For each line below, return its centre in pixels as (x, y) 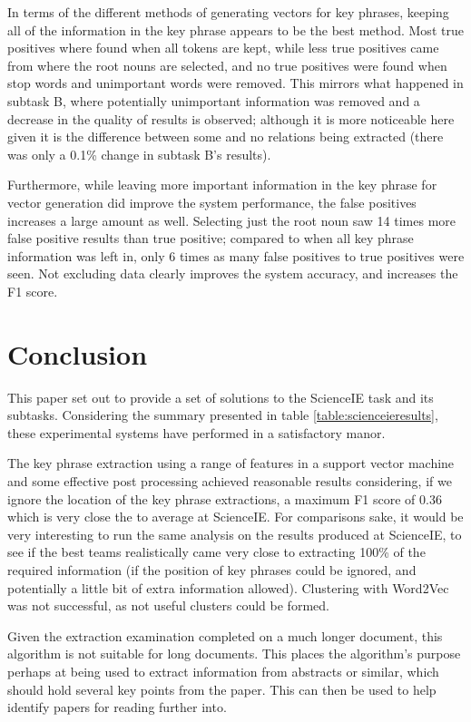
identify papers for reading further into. (117, 707)
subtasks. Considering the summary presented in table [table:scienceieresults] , (223, 415)
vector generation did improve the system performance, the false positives (212, 202)
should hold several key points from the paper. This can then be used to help (222, 689)
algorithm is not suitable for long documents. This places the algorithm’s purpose (234, 654)
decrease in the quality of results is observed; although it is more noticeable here (231, 118)
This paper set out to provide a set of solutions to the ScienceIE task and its (221, 397)
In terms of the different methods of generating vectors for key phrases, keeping (228, 12)
